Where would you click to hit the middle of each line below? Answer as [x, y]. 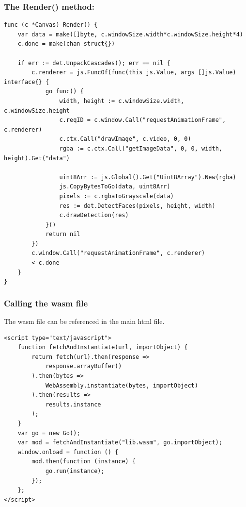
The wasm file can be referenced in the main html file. [84, 321]
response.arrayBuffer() [84, 366]
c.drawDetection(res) [94, 215]
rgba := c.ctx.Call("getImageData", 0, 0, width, [141, 148]
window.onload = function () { [68, 452]
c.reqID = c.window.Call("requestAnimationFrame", [143, 120]
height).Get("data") [37, 158]
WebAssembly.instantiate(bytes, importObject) [122, 385]
